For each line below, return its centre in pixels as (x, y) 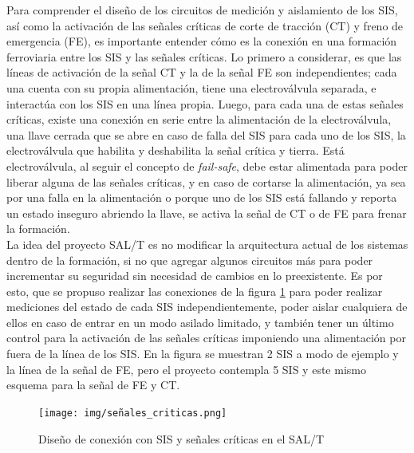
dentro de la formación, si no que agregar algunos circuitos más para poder (190, 260)
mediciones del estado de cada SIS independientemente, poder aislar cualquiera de (207, 307)
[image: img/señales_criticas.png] (133, 413)
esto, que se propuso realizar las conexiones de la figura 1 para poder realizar (195, 291)
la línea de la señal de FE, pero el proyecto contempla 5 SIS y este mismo (186, 369)
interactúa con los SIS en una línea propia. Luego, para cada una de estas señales (205, 103)
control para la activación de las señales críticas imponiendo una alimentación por (206, 338)
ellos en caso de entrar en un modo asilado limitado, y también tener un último (200, 322)
